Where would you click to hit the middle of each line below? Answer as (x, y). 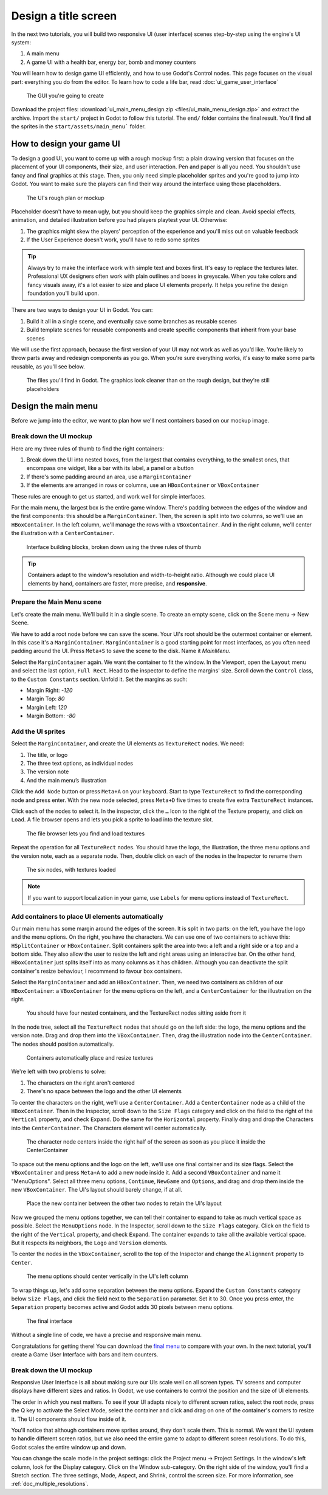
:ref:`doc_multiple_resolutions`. (50, 1484)
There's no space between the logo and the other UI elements (104, 1091)
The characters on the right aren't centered (80, 1083)
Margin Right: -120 (50, 690)
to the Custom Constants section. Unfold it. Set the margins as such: (99, 679)
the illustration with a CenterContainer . (63, 533)
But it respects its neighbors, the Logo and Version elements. (89, 1243)
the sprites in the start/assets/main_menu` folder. (78, 126)
